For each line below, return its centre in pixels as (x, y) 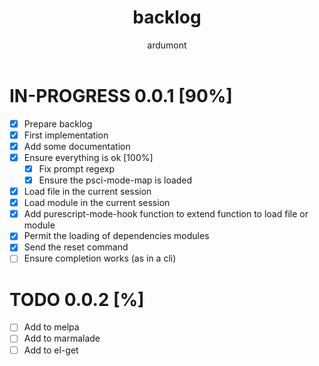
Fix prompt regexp (77, 168)
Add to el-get (51, 350)
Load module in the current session (97, 203)
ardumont (167, 45)
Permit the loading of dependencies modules (116, 236)
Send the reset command (76, 247)
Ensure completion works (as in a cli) (100, 258)
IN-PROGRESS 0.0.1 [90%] (121, 95)
